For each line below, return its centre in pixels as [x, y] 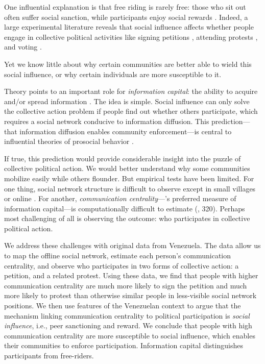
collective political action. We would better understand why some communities [127, 168]
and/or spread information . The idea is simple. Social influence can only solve [127, 101]
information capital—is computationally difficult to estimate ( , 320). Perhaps [125, 208]
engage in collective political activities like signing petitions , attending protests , [131, 37]
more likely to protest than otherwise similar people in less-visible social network [130, 295]
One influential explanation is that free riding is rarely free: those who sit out [125, 7]
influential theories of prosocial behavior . [69, 141]
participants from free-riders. [49, 355]
